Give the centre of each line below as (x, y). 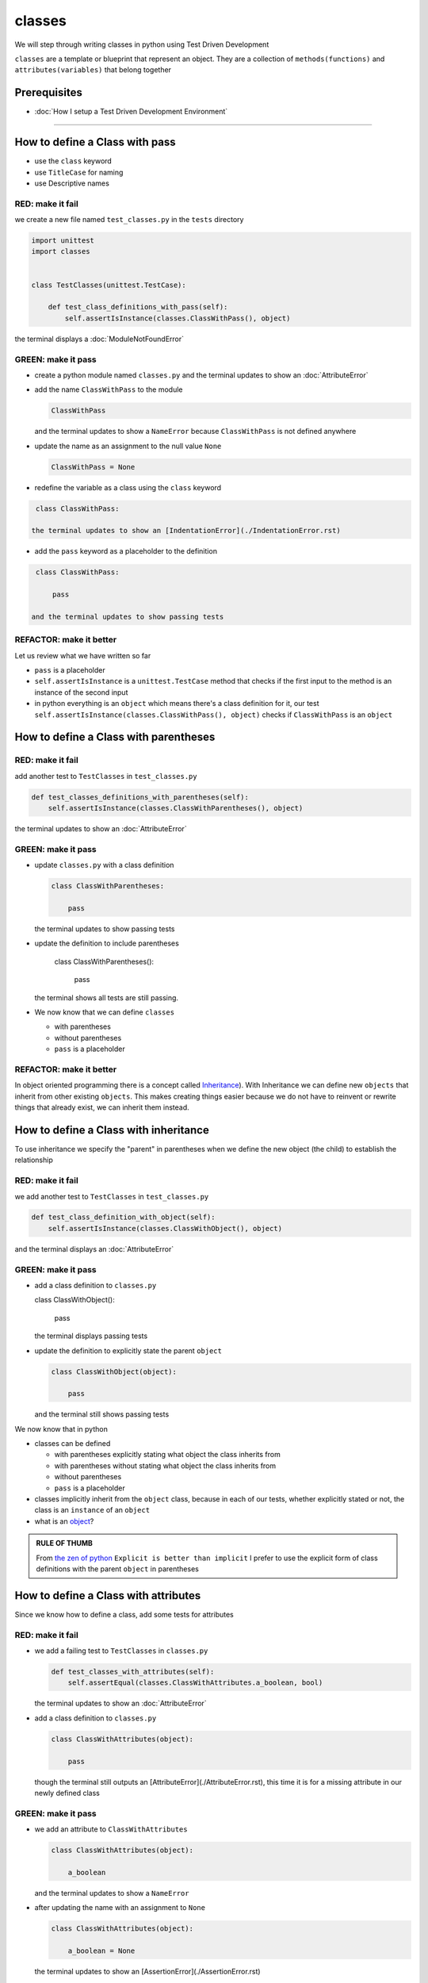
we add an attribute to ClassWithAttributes (111, 1829)
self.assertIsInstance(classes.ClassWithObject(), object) (165, 1228)
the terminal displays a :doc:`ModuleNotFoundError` (99, 339)
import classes (61, 251)
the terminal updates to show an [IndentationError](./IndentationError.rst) (186, 531)
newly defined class (67, 1793)
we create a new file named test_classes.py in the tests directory (129, 220)
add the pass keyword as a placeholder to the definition (126, 551)
